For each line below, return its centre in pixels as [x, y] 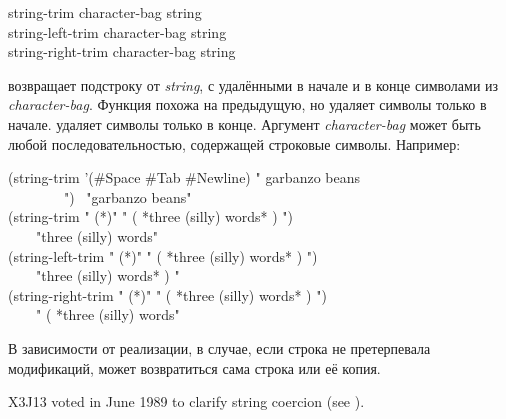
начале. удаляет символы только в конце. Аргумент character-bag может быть [244, 123]
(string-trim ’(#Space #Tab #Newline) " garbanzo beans [184, 177]
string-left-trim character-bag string [117, 31]
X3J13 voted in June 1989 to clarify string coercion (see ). [186, 401]
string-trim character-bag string [105, 12]
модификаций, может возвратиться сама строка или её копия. [194, 367]
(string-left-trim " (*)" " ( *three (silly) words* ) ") [163, 255]
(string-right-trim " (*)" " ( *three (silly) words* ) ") [167, 294]
